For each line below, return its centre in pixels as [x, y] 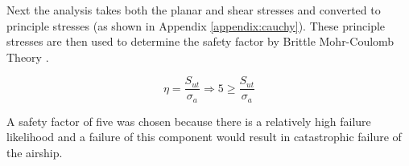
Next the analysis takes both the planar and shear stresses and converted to [194, 10]
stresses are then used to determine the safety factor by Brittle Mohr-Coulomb [200, 41]
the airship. [35, 153]
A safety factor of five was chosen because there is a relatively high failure [189, 121]
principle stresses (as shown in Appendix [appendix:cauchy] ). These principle [196, 25]
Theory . [28, 57]
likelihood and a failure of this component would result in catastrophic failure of [204, 137]
